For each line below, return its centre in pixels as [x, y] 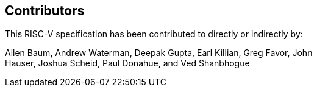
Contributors [45, 11]
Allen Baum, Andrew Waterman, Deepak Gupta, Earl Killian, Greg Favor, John [159, 53]
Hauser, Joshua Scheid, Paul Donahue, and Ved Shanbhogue [127, 63]
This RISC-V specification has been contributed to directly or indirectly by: [154, 34]
